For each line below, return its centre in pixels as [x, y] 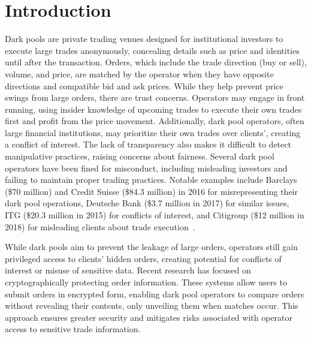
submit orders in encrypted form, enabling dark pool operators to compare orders [155, 294]
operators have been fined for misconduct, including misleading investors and [146, 168]
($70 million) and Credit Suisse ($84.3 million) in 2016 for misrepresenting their [151, 191]
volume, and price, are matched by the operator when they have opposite [139, 73]
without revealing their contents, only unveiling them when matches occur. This [152, 306]
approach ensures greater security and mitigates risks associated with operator [149, 317]
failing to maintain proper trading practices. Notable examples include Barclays [151, 180]
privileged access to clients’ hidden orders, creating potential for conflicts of [143, 258]
